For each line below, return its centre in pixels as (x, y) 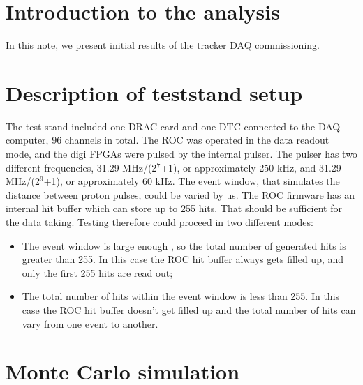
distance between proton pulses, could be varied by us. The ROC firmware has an (180, 194)
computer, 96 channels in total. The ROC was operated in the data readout (168, 140)
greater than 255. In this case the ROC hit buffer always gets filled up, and (183, 259)
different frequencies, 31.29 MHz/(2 (81, 167)
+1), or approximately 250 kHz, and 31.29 (251, 167)
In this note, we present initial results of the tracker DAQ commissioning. (163, 45)
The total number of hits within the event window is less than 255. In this (181, 296)
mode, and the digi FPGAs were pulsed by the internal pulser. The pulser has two (181, 154)
